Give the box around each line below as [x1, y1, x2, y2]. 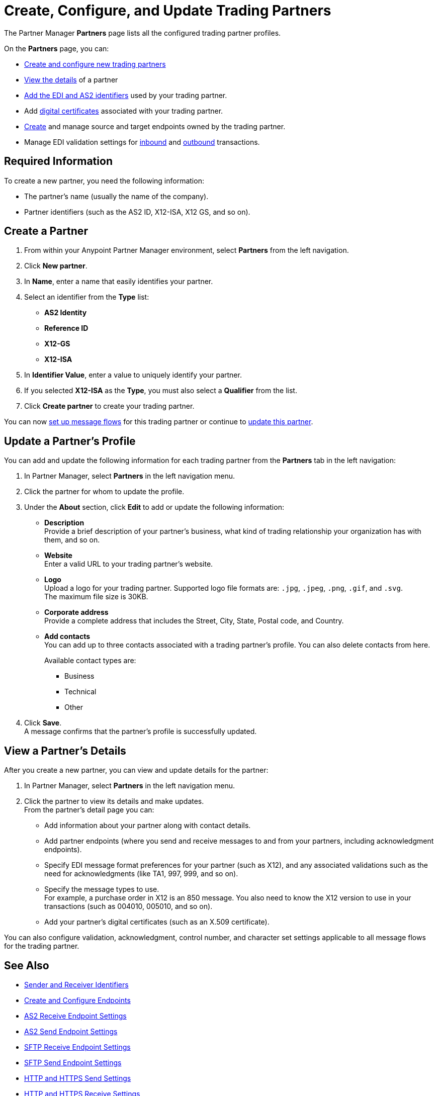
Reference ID [44, 324, 89, 333]
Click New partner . [24, 261, 87, 270]
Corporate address [44, 608, 109, 617]
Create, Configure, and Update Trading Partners [4, 2, 331, 19]
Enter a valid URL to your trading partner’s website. [44, 560, 213, 569]
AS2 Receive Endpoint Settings [24, 1011, 127, 1020]
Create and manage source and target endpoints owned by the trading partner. [24, 122, 286, 131]
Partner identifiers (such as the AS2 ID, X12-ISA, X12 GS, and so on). [24, 207, 250, 216]
